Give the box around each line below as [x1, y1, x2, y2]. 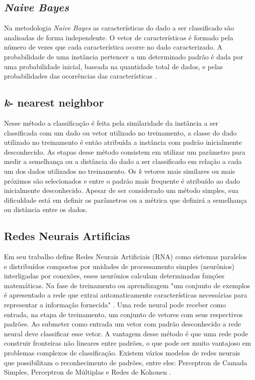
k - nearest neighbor [4, 95, 104, 110]
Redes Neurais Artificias [4, 228, 130, 244]
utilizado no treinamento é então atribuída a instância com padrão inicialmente [4, 137, 242, 147]
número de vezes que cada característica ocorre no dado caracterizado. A [4, 42, 223, 52]
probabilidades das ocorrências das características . [4, 71, 157, 81]
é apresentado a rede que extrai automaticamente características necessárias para [4, 290, 248, 300]
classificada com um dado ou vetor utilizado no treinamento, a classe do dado [4, 127, 237, 137]
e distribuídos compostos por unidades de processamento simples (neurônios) [4, 261, 234, 271]
